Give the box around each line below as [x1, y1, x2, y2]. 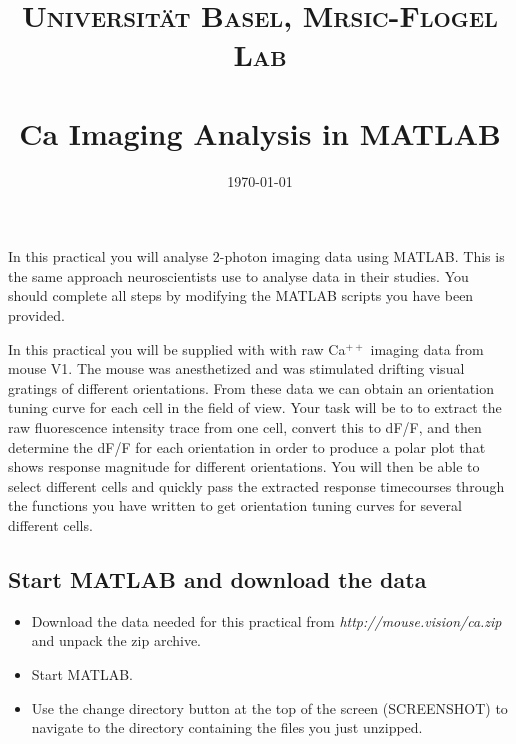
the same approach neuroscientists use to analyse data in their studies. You [8, 265, 469, 286]
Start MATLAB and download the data [8, 563, 427, 594]
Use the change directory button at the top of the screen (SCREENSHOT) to [31, 697, 508, 718]
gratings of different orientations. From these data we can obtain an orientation [8, 377, 494, 398]
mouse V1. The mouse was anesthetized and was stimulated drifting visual [8, 358, 465, 379]
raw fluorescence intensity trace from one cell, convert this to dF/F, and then [8, 417, 482, 438]
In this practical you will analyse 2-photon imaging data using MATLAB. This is [8, 246, 505, 267]
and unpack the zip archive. [31, 630, 202, 651]
